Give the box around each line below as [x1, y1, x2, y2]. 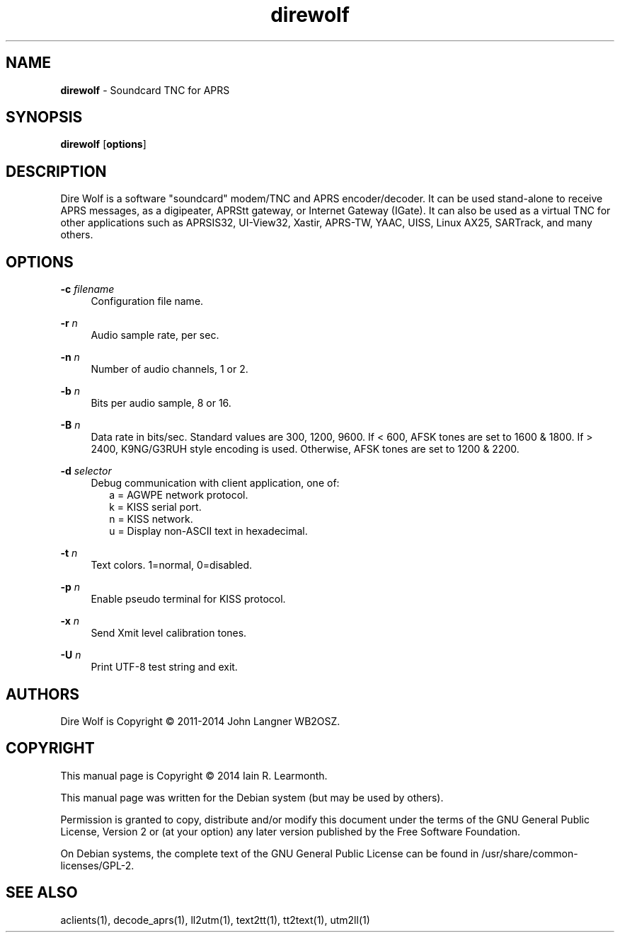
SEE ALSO [6, 884, 78, 902]
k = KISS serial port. [109, 501, 202, 514]
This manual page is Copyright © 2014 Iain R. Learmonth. [60, 769, 328, 782]
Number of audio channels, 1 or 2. [91, 363, 248, 376]
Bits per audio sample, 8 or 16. [91, 397, 231, 410]
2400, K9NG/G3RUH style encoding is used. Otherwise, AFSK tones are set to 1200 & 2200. [91, 443, 519, 456]
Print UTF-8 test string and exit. [91, 661, 238, 673]
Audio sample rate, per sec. [91, 329, 219, 342]
